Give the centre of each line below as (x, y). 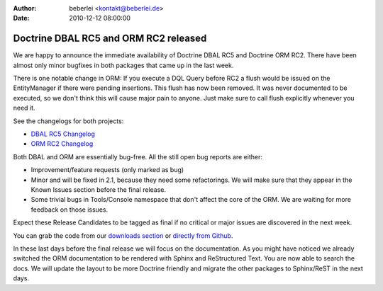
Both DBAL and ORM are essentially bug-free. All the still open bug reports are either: (138, 156)
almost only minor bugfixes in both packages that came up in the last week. (123, 65)
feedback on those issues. (70, 210)
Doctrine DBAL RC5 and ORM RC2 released (110, 39)
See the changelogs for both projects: (68, 121)
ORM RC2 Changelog (62, 144)
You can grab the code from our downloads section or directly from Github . (123, 235)
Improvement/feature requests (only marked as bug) (107, 170)
